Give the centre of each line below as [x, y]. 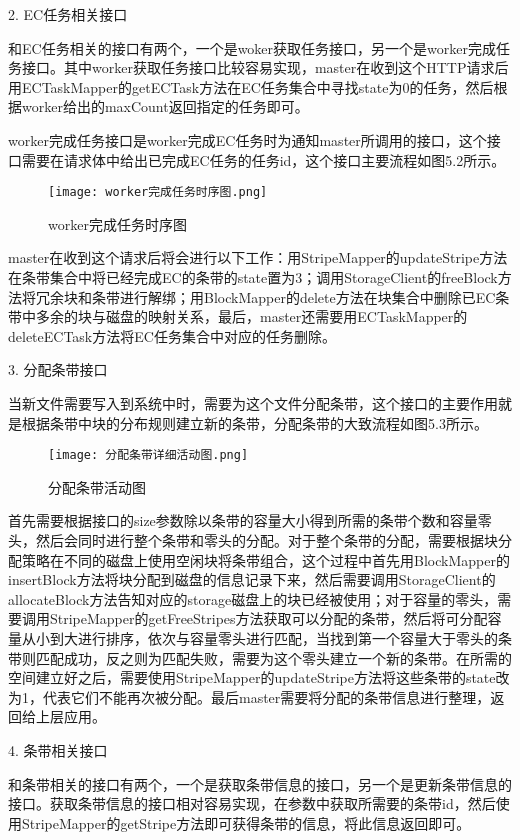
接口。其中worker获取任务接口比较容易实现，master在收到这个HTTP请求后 [265, 67]
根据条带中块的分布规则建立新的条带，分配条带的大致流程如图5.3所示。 [254, 422]
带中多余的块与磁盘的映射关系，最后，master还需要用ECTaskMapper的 [238, 316]
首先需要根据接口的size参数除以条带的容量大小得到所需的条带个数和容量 [243, 520]
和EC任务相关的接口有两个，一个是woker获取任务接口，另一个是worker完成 [252, 47]
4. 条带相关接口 [58, 749]
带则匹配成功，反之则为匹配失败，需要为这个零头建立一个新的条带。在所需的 [260, 657]
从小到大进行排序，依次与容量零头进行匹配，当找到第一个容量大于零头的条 [266, 637]
